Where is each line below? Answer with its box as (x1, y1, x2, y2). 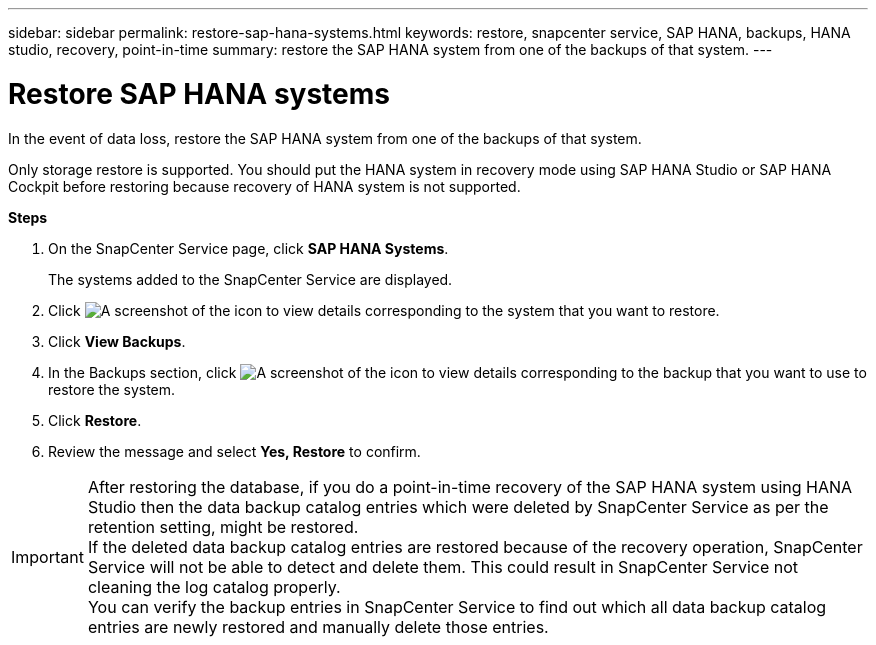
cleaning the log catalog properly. (87, 576, 341, 597)
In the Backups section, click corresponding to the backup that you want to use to (48, 363, 867, 381)
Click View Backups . (48, 332, 186, 350)
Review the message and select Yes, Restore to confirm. (48, 442, 421, 460)
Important (11, 546, 84, 567)
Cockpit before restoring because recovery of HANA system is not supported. (8, 177, 521, 195)
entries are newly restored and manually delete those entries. (87, 616, 549, 637)
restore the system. (48, 380, 176, 398)
